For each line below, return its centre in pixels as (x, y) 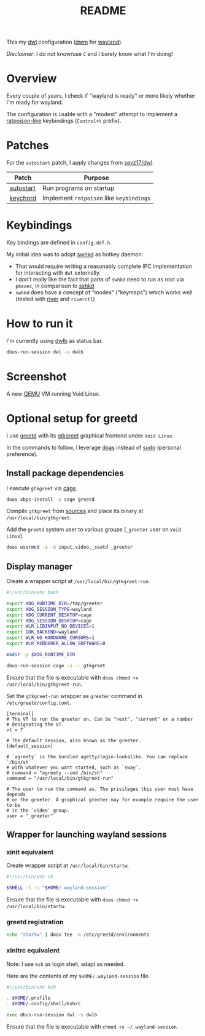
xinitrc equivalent (33, 951)
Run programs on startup (78, 188)
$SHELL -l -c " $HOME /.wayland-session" (57, 888)
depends (16, 794)
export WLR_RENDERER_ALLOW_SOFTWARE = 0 (56, 644)
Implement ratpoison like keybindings (96, 198)
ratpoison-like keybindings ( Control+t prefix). (64, 121)
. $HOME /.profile (29, 998)
